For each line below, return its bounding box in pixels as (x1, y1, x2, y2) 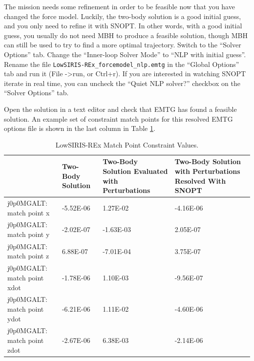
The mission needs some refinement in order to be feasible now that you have (4, 1, 235, 11)
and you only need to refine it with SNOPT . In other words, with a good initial (4, 21, 242, 31)
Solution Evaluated (103, 166, 168, 176)
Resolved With (174, 175, 226, 186)
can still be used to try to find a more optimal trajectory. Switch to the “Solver (4, 40, 241, 50)
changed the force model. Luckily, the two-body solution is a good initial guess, (4, 11, 241, 21)
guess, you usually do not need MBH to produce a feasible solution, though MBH (4, 30, 248, 40)
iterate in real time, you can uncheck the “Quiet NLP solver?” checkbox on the (4, 78, 240, 88)
